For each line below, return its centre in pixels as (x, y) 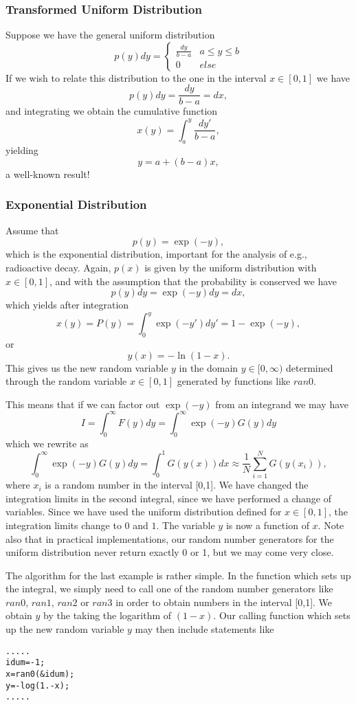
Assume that (32, 230)
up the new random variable (65, 629)
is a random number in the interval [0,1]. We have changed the (177, 485)
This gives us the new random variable (87, 367)
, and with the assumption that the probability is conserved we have (193, 281)
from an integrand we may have (282, 404)
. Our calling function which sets (282, 615)
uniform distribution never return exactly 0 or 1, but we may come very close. (170, 552)
